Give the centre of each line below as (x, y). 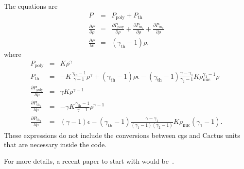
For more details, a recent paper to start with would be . (89, 161)
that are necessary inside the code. (55, 144)
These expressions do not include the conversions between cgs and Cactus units (122, 135)
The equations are (31, 6)
